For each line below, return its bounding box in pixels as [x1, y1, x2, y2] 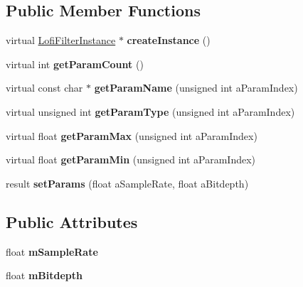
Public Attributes [6, 210, 138, 232]
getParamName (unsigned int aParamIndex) [94, 80, 298, 95]
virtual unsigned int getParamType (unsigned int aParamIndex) [6, 104, 295, 119]
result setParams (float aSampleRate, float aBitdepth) [6, 175, 249, 190]
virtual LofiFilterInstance [6, 33, 116, 48]
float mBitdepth [6, 268, 83, 283]
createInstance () [127, 33, 211, 48]
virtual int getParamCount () [6, 56, 144, 71]
